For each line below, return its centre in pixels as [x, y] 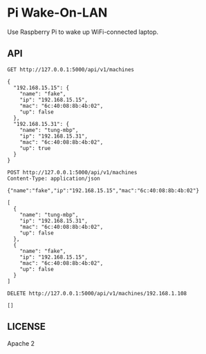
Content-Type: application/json [54, 178]
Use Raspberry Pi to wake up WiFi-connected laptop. [83, 32]
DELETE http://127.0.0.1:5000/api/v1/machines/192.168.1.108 [97, 293]
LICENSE [27, 327]
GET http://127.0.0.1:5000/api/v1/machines [71, 69]
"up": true [35, 148]
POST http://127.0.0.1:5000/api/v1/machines [72, 172]
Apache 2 [21, 343]
